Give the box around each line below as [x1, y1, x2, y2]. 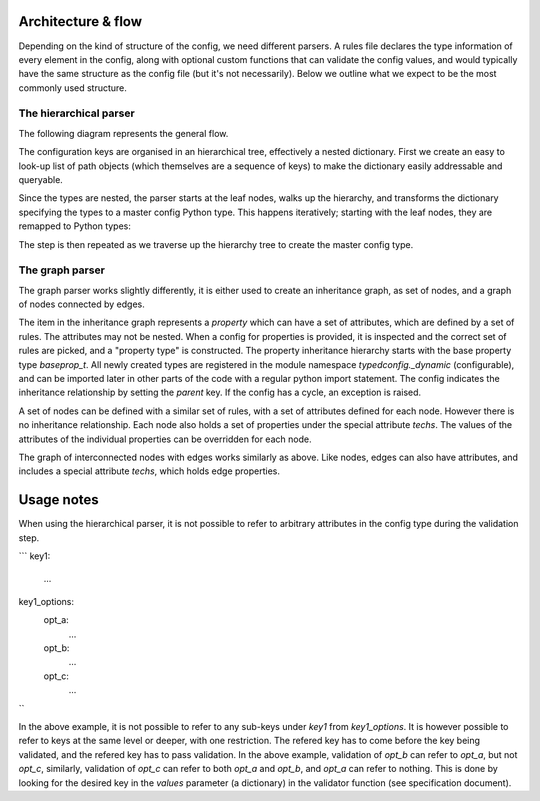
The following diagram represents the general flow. [18, 127, 229, 139]
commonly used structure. [18, 81, 127, 94]
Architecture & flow [18, 13, 143, 30]
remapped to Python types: [18, 220, 132, 232]
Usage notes [18, 491, 99, 509]
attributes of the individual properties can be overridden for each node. [18, 433, 312, 445]
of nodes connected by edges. [18, 298, 145, 310]
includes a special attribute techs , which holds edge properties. [18, 465, 280, 477]
